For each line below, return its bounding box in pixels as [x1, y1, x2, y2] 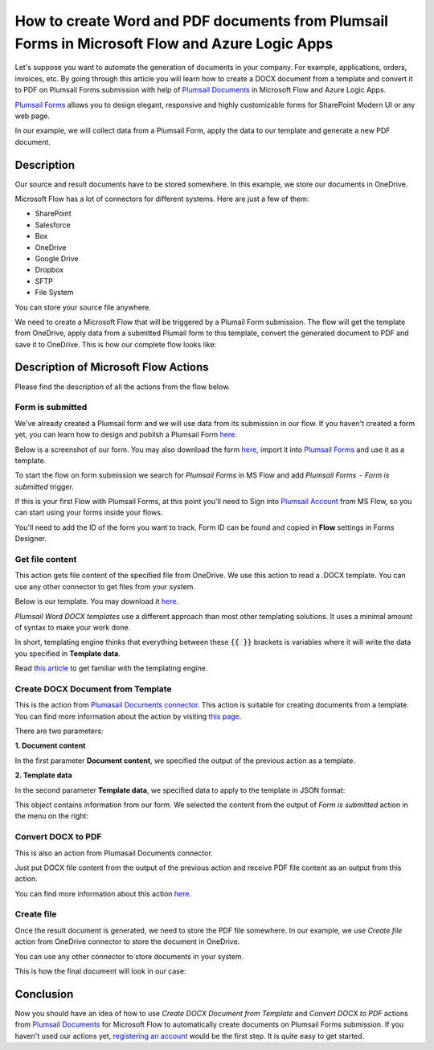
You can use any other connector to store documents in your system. [14, 951, 244, 961]
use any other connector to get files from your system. [14, 581, 196, 591]
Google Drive [35, 253, 79, 263]
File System [35, 288, 74, 297]
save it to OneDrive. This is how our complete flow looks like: [14, 339, 217, 349]
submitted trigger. [14, 482, 74, 491]
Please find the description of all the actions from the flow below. [14, 382, 231, 392]
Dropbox [35, 265, 64, 275]
